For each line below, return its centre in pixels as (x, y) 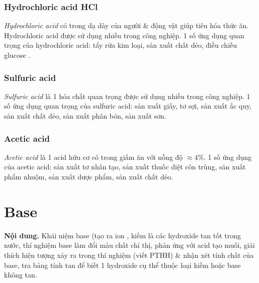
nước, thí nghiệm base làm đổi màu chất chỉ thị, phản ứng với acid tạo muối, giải (129, 245)
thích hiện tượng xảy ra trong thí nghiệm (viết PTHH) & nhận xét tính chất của (129, 255)
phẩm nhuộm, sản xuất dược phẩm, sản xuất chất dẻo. (89, 176)
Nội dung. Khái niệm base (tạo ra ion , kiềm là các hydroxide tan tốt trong (122, 235)
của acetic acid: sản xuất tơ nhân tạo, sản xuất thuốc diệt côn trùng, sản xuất (125, 167)
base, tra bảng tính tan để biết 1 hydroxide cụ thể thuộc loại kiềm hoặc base (122, 265)
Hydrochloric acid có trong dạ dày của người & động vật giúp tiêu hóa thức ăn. (126, 25)
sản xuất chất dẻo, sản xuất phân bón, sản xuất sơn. (85, 116)
